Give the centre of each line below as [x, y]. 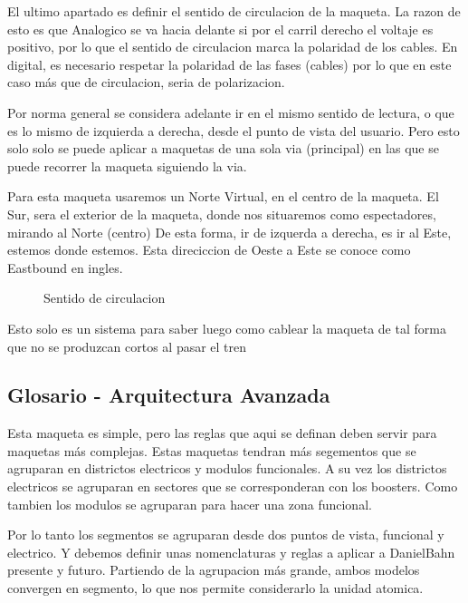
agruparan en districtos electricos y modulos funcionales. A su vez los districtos [227, 468]
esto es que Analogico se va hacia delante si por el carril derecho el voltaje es [220, 29]
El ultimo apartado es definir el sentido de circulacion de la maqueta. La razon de [234, 11]
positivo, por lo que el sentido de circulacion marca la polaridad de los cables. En [233, 47]
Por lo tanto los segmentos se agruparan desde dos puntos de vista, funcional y [226, 535]
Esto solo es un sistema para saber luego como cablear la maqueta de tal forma [227, 328]
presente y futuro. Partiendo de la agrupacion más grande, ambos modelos [214, 570]
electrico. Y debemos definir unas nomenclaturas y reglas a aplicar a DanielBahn [231, 552]
